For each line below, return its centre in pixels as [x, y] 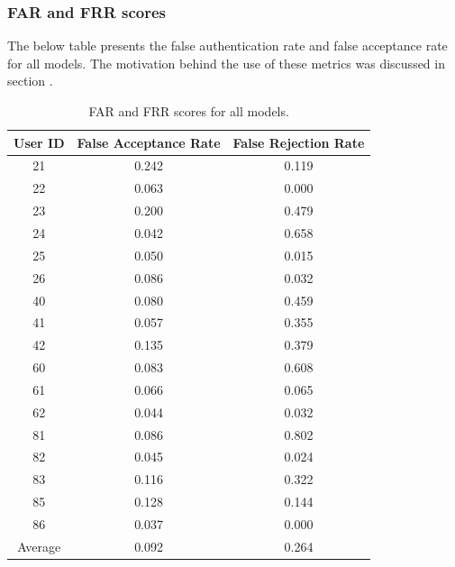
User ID [39, 142]
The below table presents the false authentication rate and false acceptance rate [227, 46]
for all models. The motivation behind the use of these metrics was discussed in [226, 63]
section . [30, 81]
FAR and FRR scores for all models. [189, 111]
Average [39, 546]
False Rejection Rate [299, 142]
